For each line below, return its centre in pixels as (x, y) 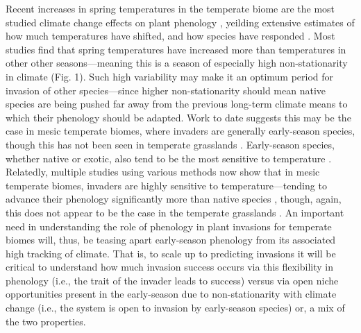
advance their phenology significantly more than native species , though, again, (174, 199)
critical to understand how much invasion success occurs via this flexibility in (169, 267)
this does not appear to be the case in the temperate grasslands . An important (175, 212)
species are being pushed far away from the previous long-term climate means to (177, 104)
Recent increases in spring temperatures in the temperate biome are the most (170, 8)
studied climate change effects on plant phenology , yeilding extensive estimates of (180, 22)
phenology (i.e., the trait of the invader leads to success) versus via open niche (172, 280)
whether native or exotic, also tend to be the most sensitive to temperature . (169, 158)
